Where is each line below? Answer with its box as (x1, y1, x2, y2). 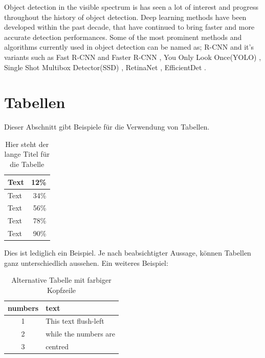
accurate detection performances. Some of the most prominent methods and (4, 31, 242, 42)
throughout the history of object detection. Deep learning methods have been (4, 11, 247, 22)
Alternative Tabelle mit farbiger (11, 275, 112, 285)
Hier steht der (5, 138, 49, 149)
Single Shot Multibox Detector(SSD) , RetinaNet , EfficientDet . (4, 61, 207, 72)
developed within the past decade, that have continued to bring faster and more (4, 22, 255, 32)
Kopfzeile (47, 284, 76, 295)
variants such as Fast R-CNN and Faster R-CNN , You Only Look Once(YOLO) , (4, 51, 261, 62)
